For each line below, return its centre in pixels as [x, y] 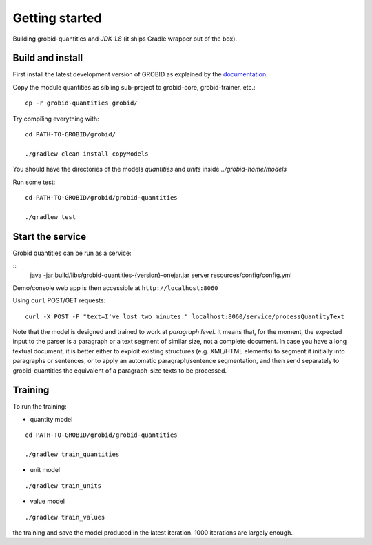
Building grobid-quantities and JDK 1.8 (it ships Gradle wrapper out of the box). [125, 39]
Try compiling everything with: [56, 119]
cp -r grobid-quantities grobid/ [81, 103]
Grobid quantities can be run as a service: [72, 253]
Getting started [57, 18]
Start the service [49, 237]
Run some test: [34, 182]
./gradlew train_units [63, 485]
